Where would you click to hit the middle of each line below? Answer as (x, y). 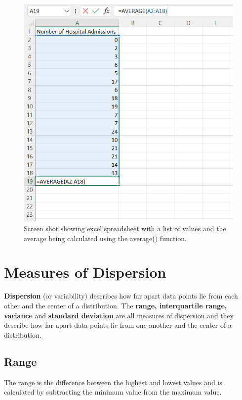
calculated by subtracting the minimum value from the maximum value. (113, 392)
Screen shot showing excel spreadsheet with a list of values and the (125, 228)
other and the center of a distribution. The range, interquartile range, (116, 305)
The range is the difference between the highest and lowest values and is (113, 382)
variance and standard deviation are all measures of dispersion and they (119, 315)
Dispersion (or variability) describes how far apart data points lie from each (121, 296)
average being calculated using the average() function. (105, 238)
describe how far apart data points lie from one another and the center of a (118, 325)
